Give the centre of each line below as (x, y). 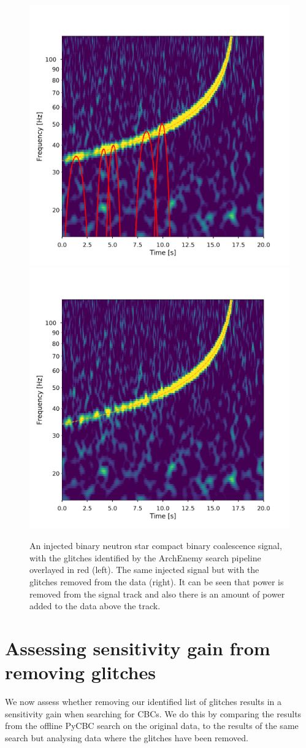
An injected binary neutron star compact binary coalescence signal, (156, 546)
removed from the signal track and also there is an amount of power (157, 594)
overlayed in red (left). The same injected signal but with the (144, 570)
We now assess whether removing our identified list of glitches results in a (143, 702)
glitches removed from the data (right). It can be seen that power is (157, 581)
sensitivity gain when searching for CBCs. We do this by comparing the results (153, 713)
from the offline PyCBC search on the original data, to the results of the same (152, 726)
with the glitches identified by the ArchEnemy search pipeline (145, 557)
